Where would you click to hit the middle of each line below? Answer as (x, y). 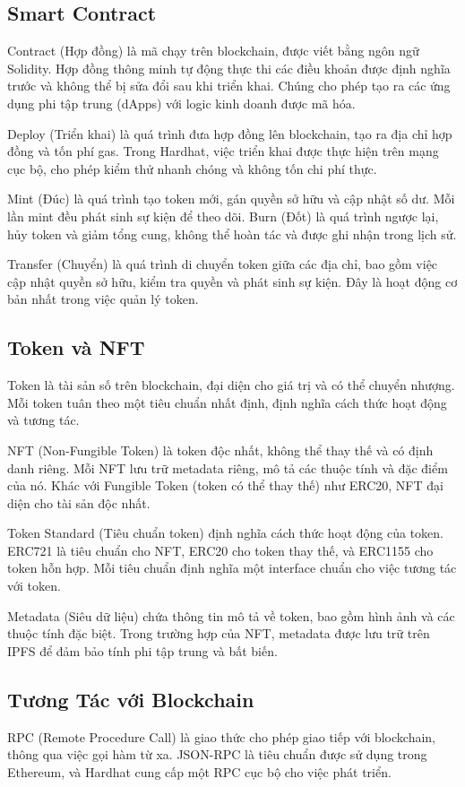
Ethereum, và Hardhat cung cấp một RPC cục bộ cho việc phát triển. (199, 771)
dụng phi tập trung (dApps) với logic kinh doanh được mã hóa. (181, 103)
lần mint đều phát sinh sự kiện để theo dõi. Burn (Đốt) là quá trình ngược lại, (223, 216)
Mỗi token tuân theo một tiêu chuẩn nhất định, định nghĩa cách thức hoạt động (227, 402)
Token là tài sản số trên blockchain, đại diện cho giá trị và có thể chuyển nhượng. (231, 385)
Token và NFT (76, 347)
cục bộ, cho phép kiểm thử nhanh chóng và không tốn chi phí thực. (192, 168)
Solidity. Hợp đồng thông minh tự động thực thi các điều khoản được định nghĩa (229, 68)
